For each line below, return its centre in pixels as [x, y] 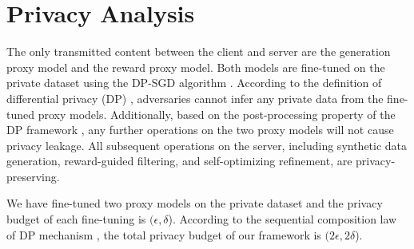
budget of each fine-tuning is [76, 219]
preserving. [33, 176]
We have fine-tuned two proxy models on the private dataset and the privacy [195, 203]
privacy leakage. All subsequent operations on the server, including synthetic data [207, 145]
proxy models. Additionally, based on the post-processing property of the [217, 114]
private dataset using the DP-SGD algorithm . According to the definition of [194, 83]
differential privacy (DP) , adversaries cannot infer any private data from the [195, 98]
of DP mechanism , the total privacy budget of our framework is [164, 234]
